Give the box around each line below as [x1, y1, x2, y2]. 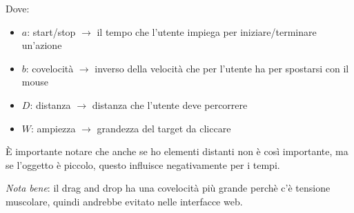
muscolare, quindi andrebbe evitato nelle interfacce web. [6, 194, 243, 208]
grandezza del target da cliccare [97, 121, 231, 135]
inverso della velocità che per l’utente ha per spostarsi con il [95, 61, 349, 75]
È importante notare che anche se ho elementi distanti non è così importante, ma [6, 144, 348, 159]
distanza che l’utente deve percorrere [92, 97, 248, 112]
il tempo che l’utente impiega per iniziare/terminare [97, 24, 317, 39]
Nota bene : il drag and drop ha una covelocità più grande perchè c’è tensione [6, 181, 331, 195]
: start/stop [27, 24, 76, 39]
